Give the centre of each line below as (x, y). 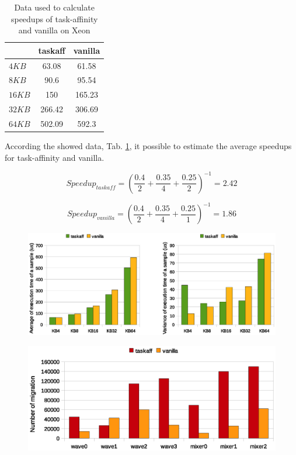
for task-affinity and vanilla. (55, 157)
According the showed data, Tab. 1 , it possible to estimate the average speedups (148, 146)
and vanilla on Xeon (54, 30)
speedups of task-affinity (54, 18)
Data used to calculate (54, 7)
